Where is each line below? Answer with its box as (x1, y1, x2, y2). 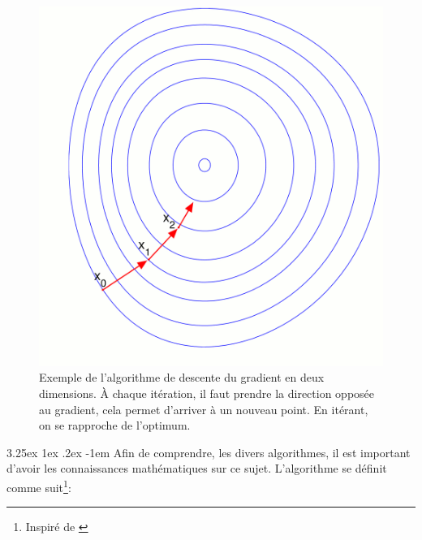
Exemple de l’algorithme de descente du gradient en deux (39, 369, 325, 386)
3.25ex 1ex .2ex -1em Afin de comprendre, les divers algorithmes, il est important (6, 443, 411, 460)
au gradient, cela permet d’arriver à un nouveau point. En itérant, (39, 400, 368, 417)
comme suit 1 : (6, 477, 71, 495)
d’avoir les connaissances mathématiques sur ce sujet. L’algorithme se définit (6, 460, 387, 477)
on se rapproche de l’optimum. (39, 417, 191, 434)
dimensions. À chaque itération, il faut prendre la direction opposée (39, 385, 375, 402)
